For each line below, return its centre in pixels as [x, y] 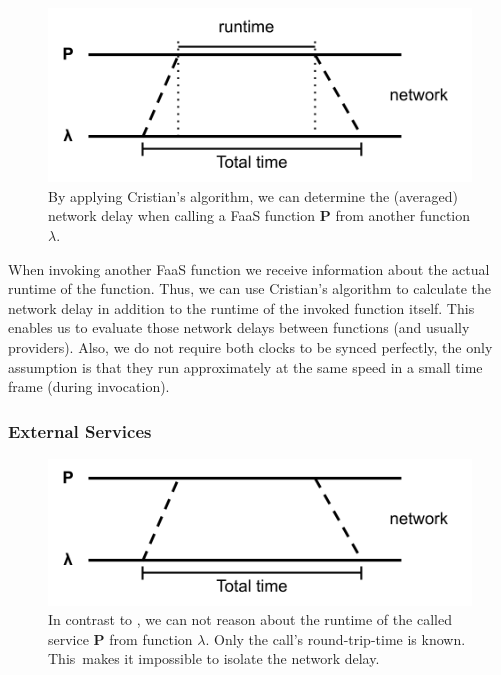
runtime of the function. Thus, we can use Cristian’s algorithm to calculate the [250, 288]
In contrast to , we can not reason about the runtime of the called [250, 619]
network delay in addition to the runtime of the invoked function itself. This [241, 307]
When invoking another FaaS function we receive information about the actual [249, 268]
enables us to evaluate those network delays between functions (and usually [239, 327]
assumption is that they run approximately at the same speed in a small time [245, 366]
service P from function [120, 638]
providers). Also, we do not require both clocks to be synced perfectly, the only [250, 346]
